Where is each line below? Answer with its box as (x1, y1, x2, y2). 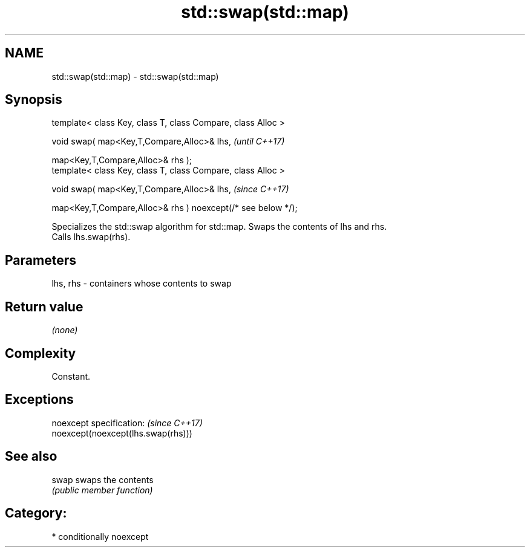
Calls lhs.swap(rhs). (51, 232, 131, 242)
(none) (51, 325, 78, 336)
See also (5, 449, 57, 464)
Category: (5, 505, 67, 521)
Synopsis (5, 92, 62, 108)
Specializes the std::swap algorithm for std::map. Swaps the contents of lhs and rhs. (51, 221, 387, 232)
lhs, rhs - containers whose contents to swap (51, 278, 232, 289)
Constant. (51, 371, 91, 382)
